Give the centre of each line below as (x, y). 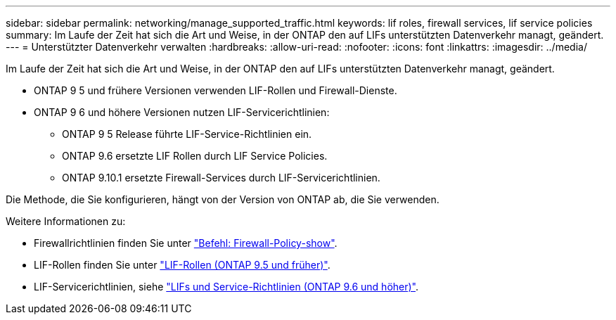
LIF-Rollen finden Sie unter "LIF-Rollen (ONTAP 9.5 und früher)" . (182, 265)
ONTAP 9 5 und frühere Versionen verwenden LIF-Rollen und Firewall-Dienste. (216, 90)
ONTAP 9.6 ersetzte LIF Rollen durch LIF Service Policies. (195, 156)
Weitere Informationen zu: (66, 221)
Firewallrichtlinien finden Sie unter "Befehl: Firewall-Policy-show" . (186, 243)
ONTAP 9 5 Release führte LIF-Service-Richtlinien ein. (187, 134)
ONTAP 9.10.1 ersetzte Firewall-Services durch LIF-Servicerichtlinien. (221, 178)
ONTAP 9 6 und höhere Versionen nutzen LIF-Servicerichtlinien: (182, 112)
